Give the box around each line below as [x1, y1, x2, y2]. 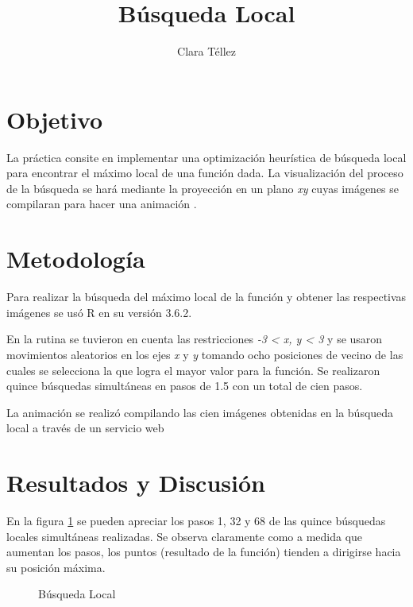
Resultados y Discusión [6, 466, 265, 499]
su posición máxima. [6, 559, 106, 575]
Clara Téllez [177, 43, 236, 60]
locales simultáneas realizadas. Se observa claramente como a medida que [6, 528, 363, 544]
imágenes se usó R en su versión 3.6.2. [6, 303, 192, 320]
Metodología [6, 242, 145, 275]
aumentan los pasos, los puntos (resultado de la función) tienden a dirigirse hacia [6, 543, 401, 560]
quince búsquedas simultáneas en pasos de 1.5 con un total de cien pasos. [6, 377, 363, 394]
